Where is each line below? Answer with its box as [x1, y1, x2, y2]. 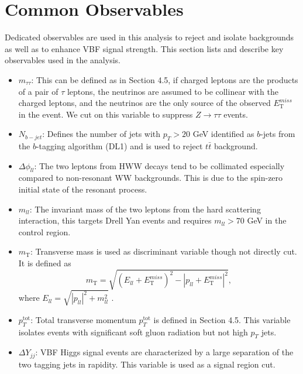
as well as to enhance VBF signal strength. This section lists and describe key [5, 42, 284, 54]
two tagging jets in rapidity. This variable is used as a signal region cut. [18, 358, 276, 370]
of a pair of [18, 85, 58, 97]
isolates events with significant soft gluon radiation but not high [18, 325, 248, 338]
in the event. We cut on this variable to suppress [18, 108, 193, 120]
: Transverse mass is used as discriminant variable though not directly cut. [30, 245, 297, 258]
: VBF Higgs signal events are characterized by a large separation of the [35, 346, 294, 358]
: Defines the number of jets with [42, 128, 161, 140]
